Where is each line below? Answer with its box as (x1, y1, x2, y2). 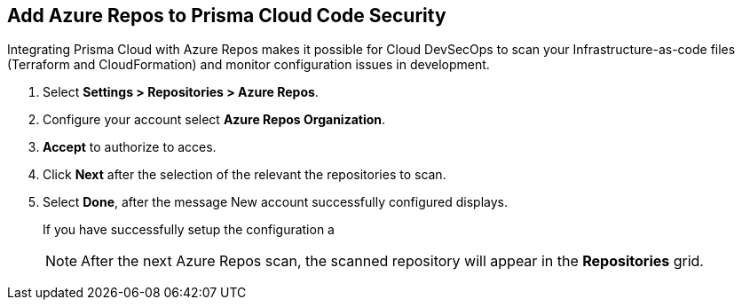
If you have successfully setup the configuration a (43, 222, 335, 238)
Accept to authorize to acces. (43, 139, 217, 155)
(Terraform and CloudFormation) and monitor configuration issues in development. (7, 57, 490, 73)
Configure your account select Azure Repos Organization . (43, 112, 386, 128)
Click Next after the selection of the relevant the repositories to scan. (43, 167, 446, 183)
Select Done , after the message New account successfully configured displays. (43, 194, 509, 210)
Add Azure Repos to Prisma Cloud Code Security (7, 4, 446, 27)
